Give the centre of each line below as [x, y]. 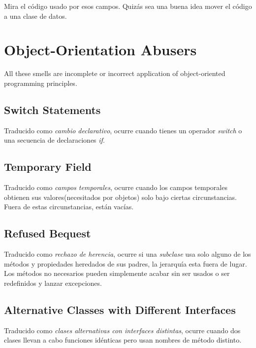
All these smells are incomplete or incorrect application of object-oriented [115, 73]
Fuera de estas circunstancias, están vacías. [69, 207]
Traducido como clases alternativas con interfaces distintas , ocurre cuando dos [122, 330]
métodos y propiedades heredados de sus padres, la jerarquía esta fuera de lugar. [126, 263]
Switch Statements [52, 109]
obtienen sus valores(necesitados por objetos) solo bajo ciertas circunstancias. [121, 197]
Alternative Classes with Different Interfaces [120, 309]
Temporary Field [48, 167]
